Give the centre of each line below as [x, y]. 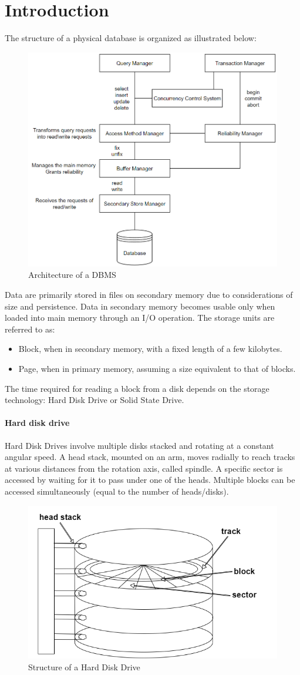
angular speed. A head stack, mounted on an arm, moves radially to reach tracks [150, 457]
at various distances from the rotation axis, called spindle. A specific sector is [144, 468]
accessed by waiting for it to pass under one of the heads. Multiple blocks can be [150, 480]
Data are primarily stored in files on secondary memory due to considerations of [149, 295]
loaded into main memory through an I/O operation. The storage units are [140, 318]
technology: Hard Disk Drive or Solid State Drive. [95, 400]
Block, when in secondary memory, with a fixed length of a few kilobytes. [150, 349]
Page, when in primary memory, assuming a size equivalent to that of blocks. [157, 368]
